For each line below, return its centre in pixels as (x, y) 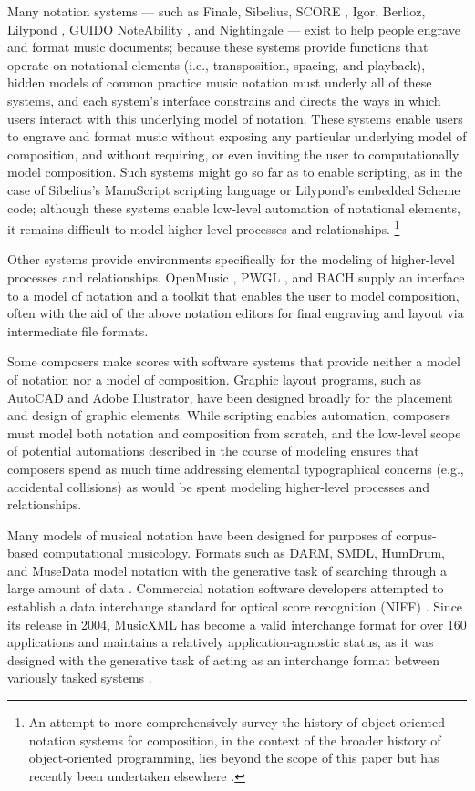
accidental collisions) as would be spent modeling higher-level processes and (218, 486)
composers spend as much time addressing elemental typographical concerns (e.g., (236, 468)
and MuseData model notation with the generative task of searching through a (227, 570)
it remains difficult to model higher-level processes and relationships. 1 (204, 227)
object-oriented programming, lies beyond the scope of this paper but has (234, 758)
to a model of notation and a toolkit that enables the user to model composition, (233, 295)
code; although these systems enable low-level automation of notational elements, (234, 207)
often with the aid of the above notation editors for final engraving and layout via (236, 313)
